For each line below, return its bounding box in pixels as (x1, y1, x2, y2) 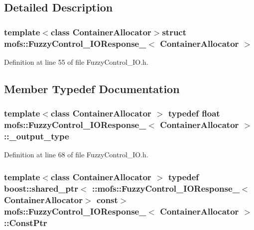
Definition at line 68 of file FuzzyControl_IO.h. (4, 149, 148, 160)
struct (162, 25, 187, 38)
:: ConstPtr (4, 216, 47, 229)
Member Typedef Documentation (4, 81, 180, 96)
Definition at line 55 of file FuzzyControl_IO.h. (4, 56, 148, 67)
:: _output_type (4, 130, 69, 142)
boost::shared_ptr (4, 182, 79, 194)
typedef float (168, 107, 220, 119)
